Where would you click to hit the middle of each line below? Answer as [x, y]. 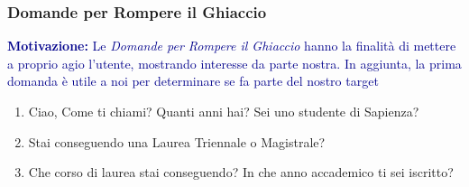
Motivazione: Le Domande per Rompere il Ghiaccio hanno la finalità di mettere [232, 46]
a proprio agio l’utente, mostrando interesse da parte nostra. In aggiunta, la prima [234, 63]
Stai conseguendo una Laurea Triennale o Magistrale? [177, 141]
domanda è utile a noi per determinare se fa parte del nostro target [193, 81]
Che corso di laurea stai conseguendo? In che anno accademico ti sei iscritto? [241, 172]
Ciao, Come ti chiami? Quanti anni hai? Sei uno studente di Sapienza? [224, 111]
